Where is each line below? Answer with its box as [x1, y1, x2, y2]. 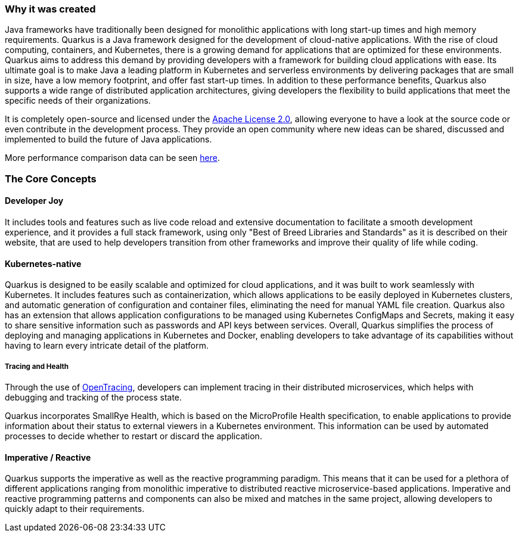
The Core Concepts [5, 172, 97, 185]
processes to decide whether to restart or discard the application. [5, 430, 262, 441]
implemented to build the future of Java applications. [5, 134, 212, 145]
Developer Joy [5, 195, 64, 206]
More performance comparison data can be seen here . [5, 153, 220, 163]
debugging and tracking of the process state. [5, 392, 182, 402]
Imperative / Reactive [5, 452, 91, 462]
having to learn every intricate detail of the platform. [5, 340, 209, 351]
